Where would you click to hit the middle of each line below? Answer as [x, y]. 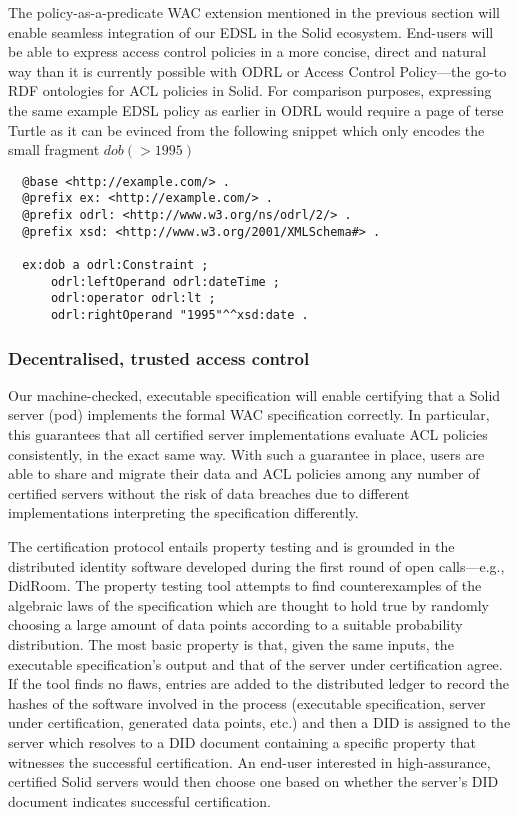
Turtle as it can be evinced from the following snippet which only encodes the [246, 129]
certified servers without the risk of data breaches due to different [209, 492]
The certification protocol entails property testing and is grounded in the [231, 546]
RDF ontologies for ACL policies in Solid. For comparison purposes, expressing [250, 90]
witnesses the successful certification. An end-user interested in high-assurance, [249, 761]
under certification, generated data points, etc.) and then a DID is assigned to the [259, 722]
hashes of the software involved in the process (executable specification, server [247, 702]
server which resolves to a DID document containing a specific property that [242, 741]
